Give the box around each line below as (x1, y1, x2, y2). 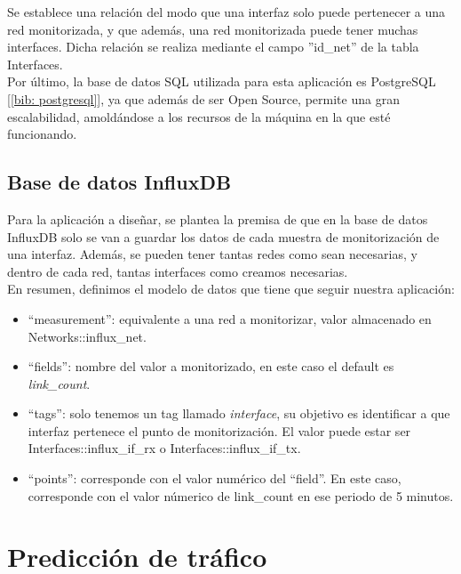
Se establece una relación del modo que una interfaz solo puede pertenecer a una (7, 3, 446, 20)
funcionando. (7, 125, 77, 143)
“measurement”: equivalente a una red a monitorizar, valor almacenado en (28, 309, 432, 327)
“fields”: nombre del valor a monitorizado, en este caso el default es (28, 357, 394, 376)
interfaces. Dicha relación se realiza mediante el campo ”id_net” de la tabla (7, 37, 419, 56)
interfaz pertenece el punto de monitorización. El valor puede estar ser (28, 421, 411, 440)
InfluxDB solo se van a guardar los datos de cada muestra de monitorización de (7, 227, 440, 246)
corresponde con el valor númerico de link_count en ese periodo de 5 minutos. (28, 486, 454, 505)
